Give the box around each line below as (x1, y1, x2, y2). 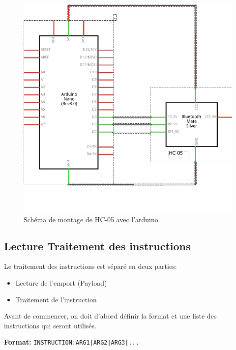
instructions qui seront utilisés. (4, 320, 96, 330)
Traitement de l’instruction (15, 294, 97, 304)
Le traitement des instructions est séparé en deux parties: (4, 261, 177, 271)
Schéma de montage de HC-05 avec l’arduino (24, 214, 158, 224)
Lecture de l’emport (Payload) (15, 277, 107, 288)
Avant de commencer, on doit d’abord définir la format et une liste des (4, 311, 217, 321)
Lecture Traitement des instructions (4, 238, 191, 253)
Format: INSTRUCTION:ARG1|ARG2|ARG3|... (4, 337, 139, 347)
